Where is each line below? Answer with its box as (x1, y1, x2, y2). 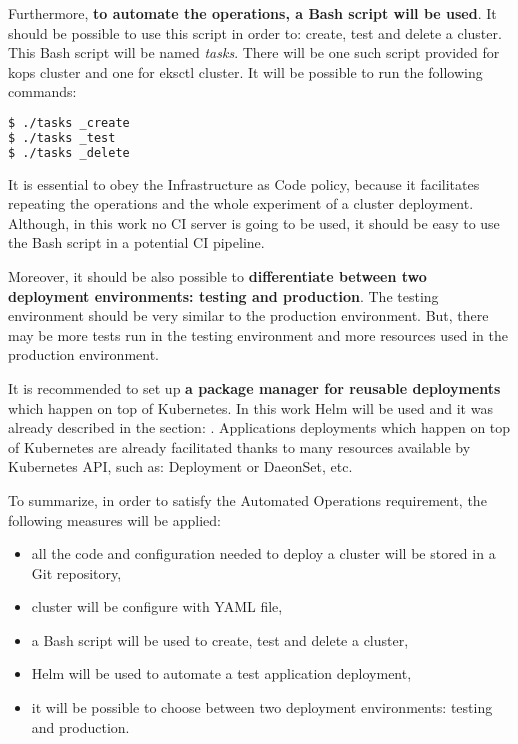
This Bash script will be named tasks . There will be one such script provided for (8, 42, 500, 63)
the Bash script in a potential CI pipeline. (8, 232, 265, 253)
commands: (8, 81, 77, 102)
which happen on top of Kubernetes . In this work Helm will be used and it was (8, 397, 493, 418)
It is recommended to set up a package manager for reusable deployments (8, 377, 501, 398)
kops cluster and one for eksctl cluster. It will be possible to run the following (8, 61, 483, 82)
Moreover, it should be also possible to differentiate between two (8, 265, 427, 286)
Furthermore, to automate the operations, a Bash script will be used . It (8, 3, 497, 23)
